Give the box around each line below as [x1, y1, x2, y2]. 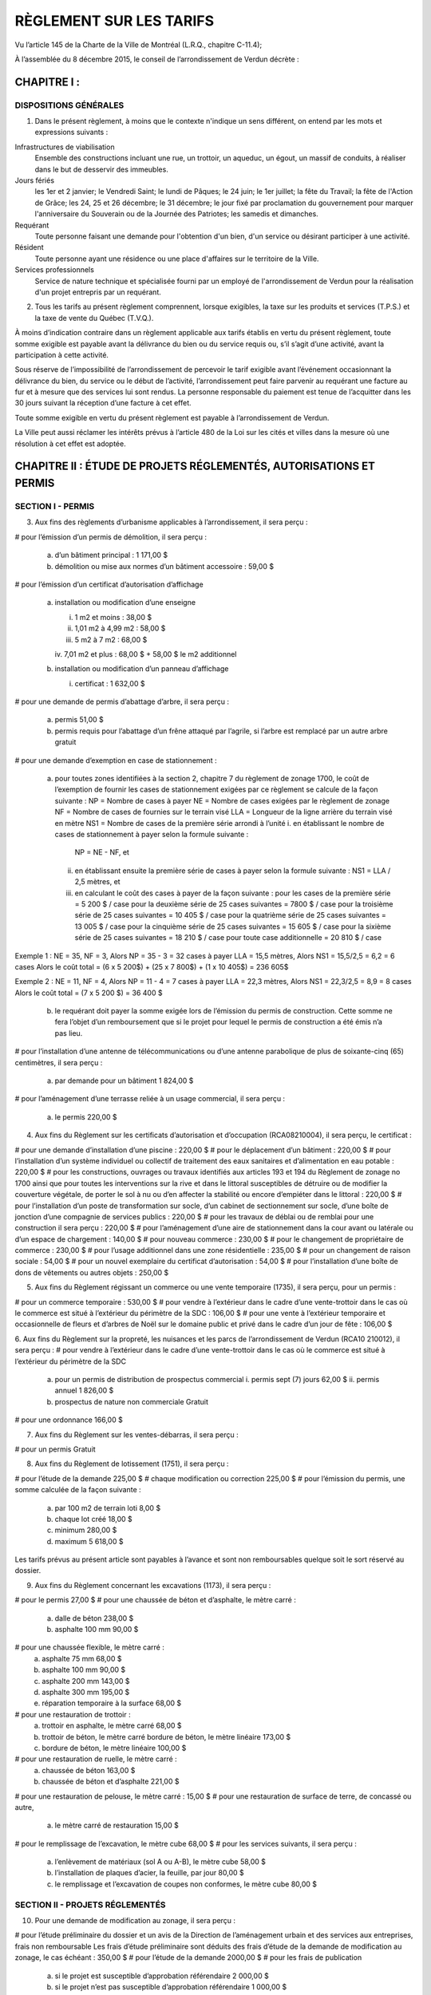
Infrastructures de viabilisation [14, 142, 115, 152]
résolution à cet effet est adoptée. [14, 439, 127, 448]
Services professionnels [14, 265, 95, 275]
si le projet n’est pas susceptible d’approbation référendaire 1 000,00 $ [54, 1981, 287, 1991]
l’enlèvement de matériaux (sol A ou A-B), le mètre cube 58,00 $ [54, 1857, 267, 1867]
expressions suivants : [34, 128, 109, 137]
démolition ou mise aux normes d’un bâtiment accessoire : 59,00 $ [54, 561, 275, 571]
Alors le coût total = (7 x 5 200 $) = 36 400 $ [14, 988, 163, 997]
